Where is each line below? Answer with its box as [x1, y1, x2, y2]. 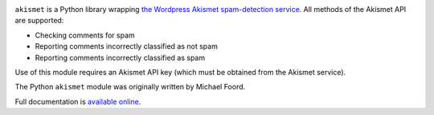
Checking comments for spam [35, 30, 136, 40]
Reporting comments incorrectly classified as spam [35, 53, 205, 62]
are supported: [14, 16, 64, 26]
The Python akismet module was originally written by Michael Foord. [14, 82, 246, 92]
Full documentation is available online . [14, 97, 141, 106]
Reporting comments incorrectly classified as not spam [35, 42, 219, 51]
